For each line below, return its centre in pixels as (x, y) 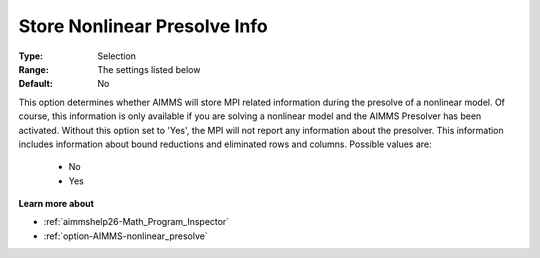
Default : (36, 84)
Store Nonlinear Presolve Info (143, 26)
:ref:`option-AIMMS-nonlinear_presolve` (126, 236)
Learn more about (56, 204)
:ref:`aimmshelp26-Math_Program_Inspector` (136, 222)
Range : (33, 69)
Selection (117, 56)
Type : (31, 56)
